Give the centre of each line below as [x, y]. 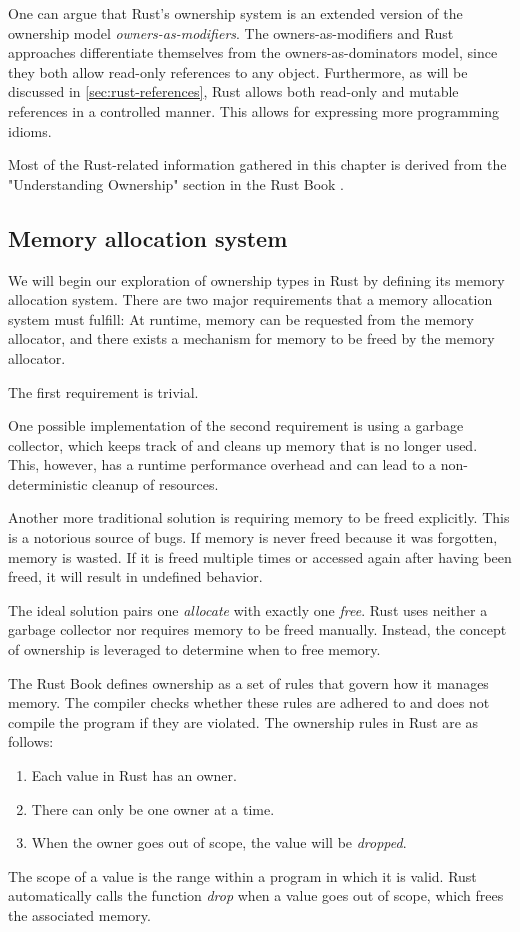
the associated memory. [79, 914]
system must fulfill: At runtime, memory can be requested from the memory [241, 318]
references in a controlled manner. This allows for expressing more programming [254, 110]
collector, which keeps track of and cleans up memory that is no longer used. [243, 444]
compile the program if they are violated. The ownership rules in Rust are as [243, 721]
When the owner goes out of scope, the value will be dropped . [219, 842]
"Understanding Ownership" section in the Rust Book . [176, 183]
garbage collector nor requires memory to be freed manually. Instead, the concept [257, 629]
